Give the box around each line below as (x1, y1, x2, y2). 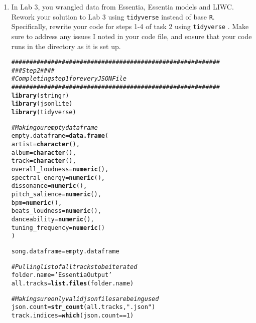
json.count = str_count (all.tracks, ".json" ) (11, 303, 156, 311)
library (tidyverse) (11, 109, 76, 116)
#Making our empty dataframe (11, 124, 98, 131)
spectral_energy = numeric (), (11, 174, 105, 181)
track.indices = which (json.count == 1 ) (11, 311, 134, 319)
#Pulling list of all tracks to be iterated (11, 263, 138, 270)
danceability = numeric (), (11, 215, 94, 223)
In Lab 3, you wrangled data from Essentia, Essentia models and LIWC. (11, 2, 234, 12)
